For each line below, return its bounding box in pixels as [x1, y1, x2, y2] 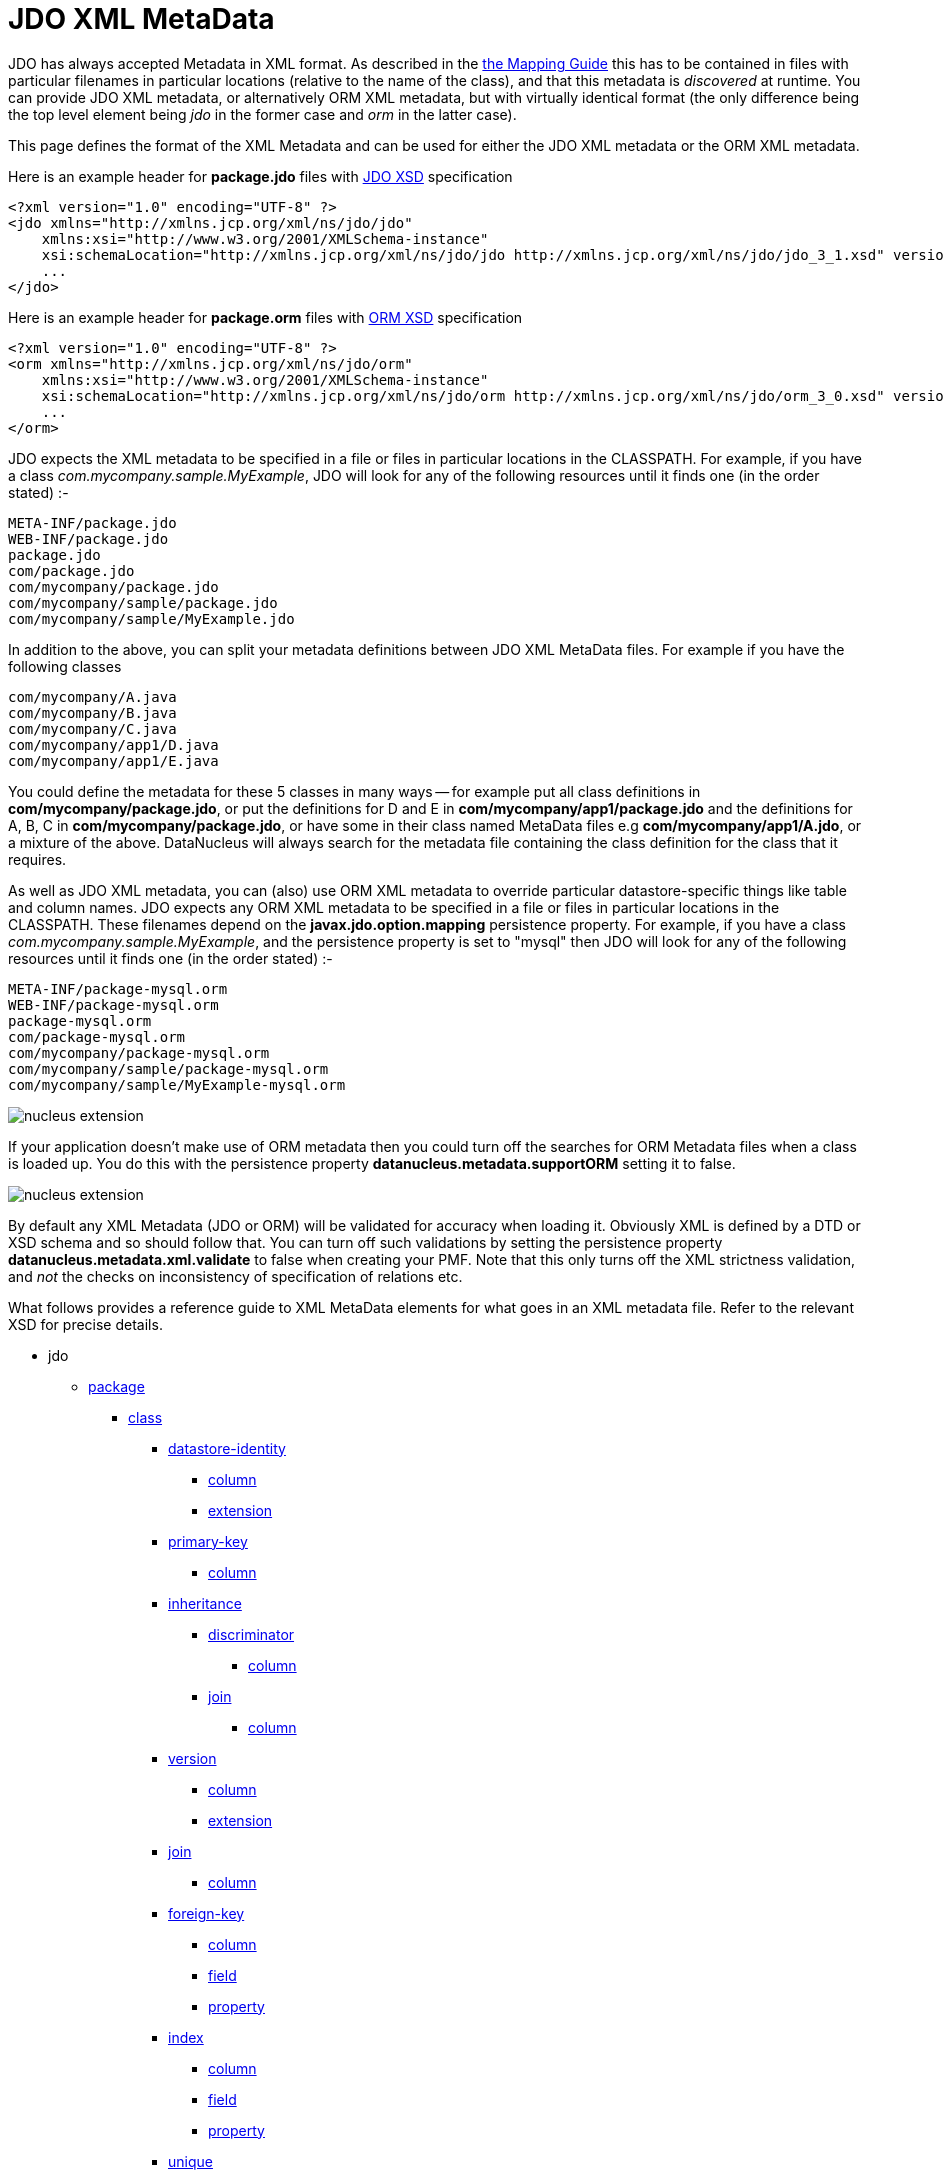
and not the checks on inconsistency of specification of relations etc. [8, 1267, 463, 1285]
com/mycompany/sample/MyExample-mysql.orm [8, 1076, 346, 1093]
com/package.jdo [8, 562, 135, 579]
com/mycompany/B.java [8, 704, 177, 721]
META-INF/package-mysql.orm [8, 980, 228, 997]
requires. [8, 850, 67, 868]
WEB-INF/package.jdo [8, 530, 169, 547]
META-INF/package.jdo [8, 514, 177, 531]
